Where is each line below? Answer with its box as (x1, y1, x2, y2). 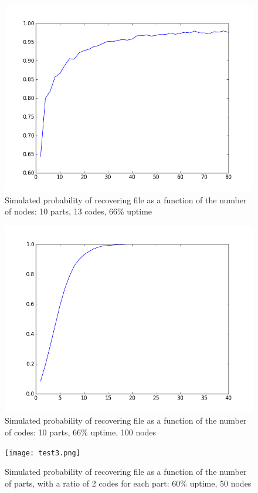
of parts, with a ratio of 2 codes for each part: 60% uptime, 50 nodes (5, 477, 252, 489)
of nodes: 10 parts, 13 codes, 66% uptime (5, 205, 152, 217)
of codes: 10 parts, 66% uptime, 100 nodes (5, 425, 157, 438)
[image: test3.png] (5, 448, 80, 457)
